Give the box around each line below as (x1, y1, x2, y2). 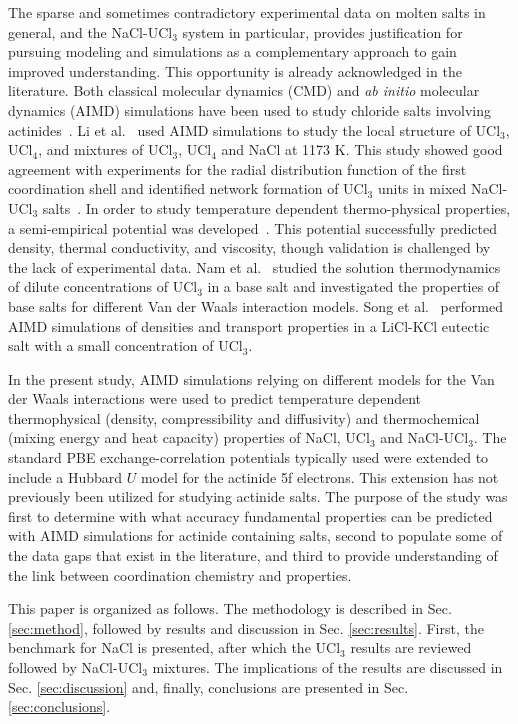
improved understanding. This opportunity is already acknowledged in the (8, 60, 462, 81)
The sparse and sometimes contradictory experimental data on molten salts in (8, 2, 486, 22)
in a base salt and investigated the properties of (207, 276, 500, 297)
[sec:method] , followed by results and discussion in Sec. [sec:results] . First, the (8, 617, 484, 638)
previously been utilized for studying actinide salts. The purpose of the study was (8, 486, 508, 507)
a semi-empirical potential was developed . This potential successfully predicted (8, 217, 497, 238)
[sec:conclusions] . (8, 696, 111, 717)
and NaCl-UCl (380, 427, 469, 448)
